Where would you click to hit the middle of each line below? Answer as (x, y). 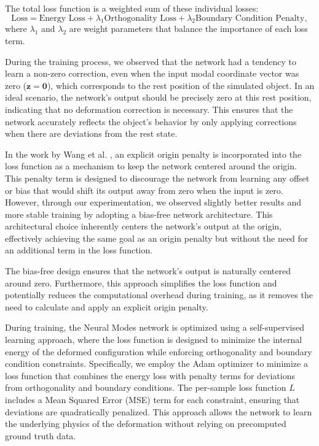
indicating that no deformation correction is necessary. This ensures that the (149, 109)
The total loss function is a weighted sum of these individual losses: (132, 8)
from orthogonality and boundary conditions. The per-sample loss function (146, 387)
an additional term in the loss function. (79, 250)
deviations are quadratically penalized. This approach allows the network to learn (159, 411)
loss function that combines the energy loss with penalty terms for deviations (150, 375)
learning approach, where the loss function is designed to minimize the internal (154, 340)
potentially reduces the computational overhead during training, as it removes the (159, 295)
